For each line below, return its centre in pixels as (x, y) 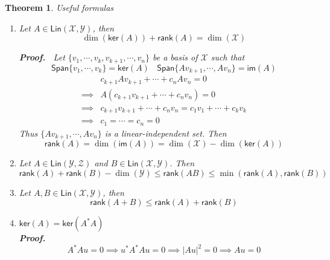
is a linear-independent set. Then (166, 133)
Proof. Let (42, 57)
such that (228, 57)
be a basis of (175, 57)
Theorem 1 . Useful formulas (59, 7)
